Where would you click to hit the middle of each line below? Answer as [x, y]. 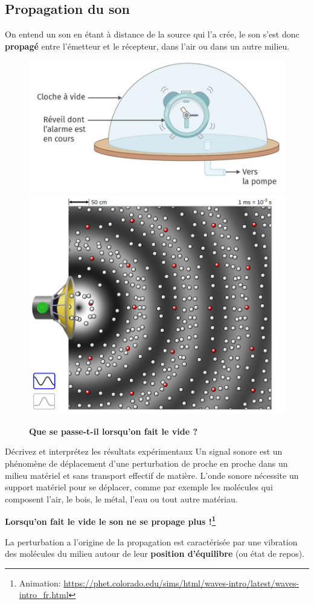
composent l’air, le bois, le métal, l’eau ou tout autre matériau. [121, 498]
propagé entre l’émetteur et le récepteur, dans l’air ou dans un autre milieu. [147, 46]
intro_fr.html [44, 595]
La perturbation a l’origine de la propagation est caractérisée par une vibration [151, 541]
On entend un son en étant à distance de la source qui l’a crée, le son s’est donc [152, 34]
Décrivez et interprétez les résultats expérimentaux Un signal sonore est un [144, 451]
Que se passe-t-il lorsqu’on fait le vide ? [114, 431]
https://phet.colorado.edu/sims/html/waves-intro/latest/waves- [181, 583]
